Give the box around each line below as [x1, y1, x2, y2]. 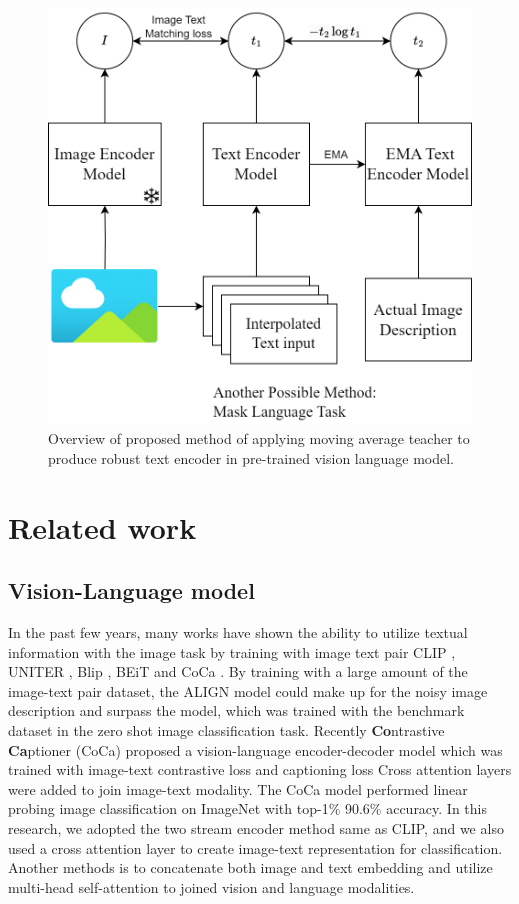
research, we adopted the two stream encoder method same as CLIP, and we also [8, 817, 504, 838]
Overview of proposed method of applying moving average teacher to [48, 428, 470, 449]
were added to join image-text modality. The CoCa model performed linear [8, 778, 468, 799]
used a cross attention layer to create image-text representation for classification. [8, 837, 503, 858]
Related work [8, 506, 197, 547]
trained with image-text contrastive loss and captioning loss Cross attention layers [8, 759, 512, 780]
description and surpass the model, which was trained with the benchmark [8, 700, 465, 721]
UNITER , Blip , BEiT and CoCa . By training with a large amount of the [8, 661, 468, 682]
